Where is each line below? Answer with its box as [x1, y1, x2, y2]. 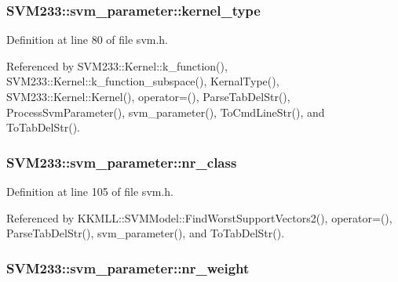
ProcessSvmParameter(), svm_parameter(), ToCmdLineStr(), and [6, 103, 325, 120]
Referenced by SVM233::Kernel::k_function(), [6, 57, 228, 74]
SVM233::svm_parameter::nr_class [6, 152, 237, 172]
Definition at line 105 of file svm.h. [6, 183, 174, 199]
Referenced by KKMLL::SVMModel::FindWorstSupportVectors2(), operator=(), [6, 209, 393, 226]
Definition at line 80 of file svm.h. [6, 31, 169, 48]
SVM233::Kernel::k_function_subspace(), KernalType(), [6, 73, 279, 89]
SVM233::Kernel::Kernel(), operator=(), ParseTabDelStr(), [6, 89, 290, 104]
